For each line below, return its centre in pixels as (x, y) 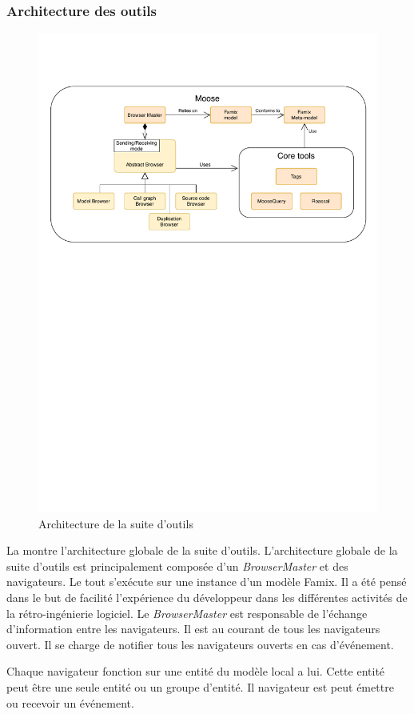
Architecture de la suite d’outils (116, 523)
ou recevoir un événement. (70, 702)
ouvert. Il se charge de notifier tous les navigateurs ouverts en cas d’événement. (200, 644)
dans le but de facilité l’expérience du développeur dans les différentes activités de (207, 598)
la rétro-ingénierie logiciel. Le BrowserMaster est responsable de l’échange (187, 613)
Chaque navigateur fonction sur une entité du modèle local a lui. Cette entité (196, 671)
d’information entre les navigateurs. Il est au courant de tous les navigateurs (193, 629)
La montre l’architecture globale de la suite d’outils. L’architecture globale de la (202, 550)
